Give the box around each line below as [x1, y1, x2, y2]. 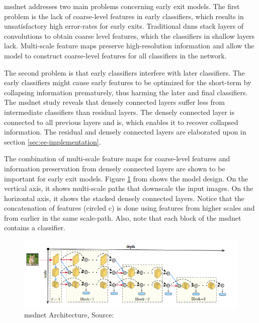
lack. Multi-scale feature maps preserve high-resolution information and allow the [4, 40, 254, 51]
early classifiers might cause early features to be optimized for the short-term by [4, 77, 251, 88]
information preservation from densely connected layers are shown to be [4, 163, 225, 173]
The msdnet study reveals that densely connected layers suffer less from [4, 97, 225, 107]
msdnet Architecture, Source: [24, 309, 114, 319]
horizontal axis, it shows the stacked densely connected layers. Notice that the [4, 192, 244, 203]
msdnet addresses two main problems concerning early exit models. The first [4, 1, 240, 11]
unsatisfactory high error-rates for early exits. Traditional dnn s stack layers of [4, 21, 244, 31]
